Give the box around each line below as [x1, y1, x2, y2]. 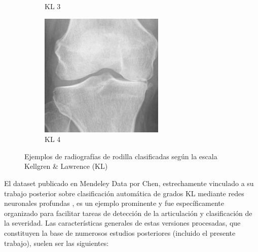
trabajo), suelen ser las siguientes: [4, 237, 109, 248]
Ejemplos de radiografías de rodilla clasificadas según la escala [24, 151, 217, 161]
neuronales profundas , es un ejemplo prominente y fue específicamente [4, 198, 225, 208]
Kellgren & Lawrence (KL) [24, 161, 108, 171]
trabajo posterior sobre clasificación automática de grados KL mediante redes [4, 188, 244, 198]
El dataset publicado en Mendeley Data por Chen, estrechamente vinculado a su [4, 177, 254, 188]
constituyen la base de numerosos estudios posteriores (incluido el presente [4, 227, 236, 238]
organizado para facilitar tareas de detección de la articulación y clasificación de [4, 207, 252, 218]
